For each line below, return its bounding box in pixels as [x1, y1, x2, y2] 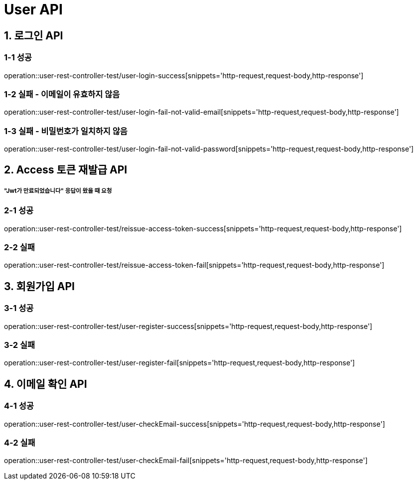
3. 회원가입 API [4, 280, 75, 293]
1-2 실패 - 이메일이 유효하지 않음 [4, 89, 120, 99]
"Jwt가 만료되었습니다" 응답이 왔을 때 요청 [4, 187, 112, 194]
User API [4, 1, 63, 18]
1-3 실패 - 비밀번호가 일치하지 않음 [4, 126, 128, 136]
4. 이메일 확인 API [4, 377, 87, 390]
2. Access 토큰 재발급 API [4, 163, 128, 176]
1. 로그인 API [4, 29, 63, 42]
